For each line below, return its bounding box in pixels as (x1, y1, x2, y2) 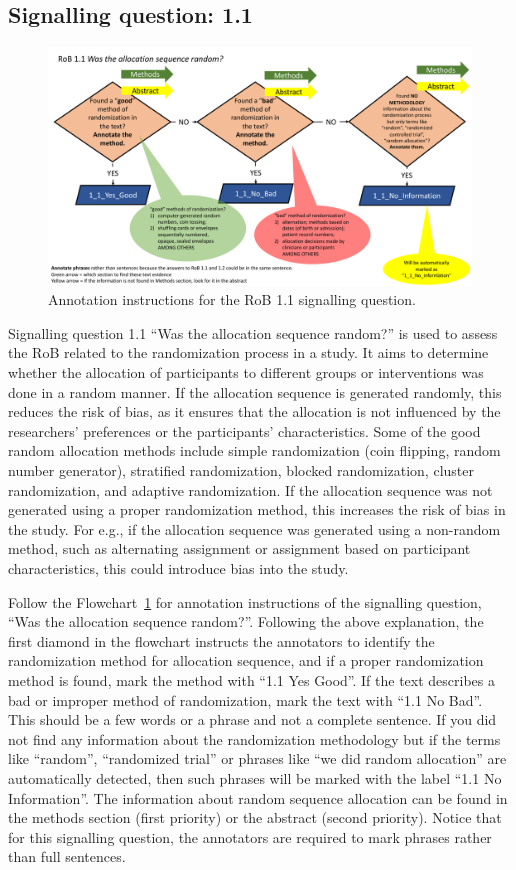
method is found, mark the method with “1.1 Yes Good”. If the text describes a (8, 669, 495, 690)
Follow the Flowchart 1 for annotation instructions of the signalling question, (8, 591, 482, 612)
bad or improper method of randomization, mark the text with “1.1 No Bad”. (8, 689, 483, 710)
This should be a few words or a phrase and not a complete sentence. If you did (8, 709, 497, 730)
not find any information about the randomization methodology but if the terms (8, 728, 501, 749)
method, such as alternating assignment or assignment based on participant (8, 538, 471, 559)
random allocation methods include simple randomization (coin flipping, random (8, 440, 501, 461)
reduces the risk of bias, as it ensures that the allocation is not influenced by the (8, 401, 501, 422)
